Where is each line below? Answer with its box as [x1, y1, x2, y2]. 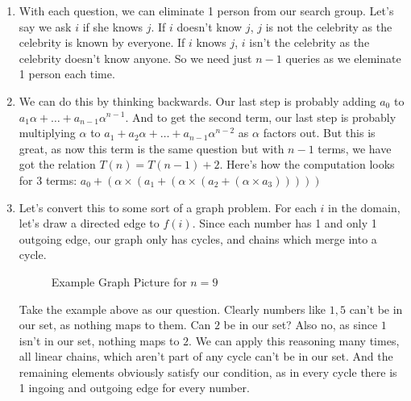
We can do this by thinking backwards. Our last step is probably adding [19, 92, 376, 109]
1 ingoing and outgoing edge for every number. [19, 379, 250, 396]
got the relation [19, 156, 96, 173]
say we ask [19, 18, 72, 35]
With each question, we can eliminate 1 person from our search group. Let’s [19, 2, 394, 19]
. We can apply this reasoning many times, [189, 332, 400, 349]
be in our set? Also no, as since [223, 316, 378, 333]
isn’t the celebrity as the [249, 34, 370, 51]
